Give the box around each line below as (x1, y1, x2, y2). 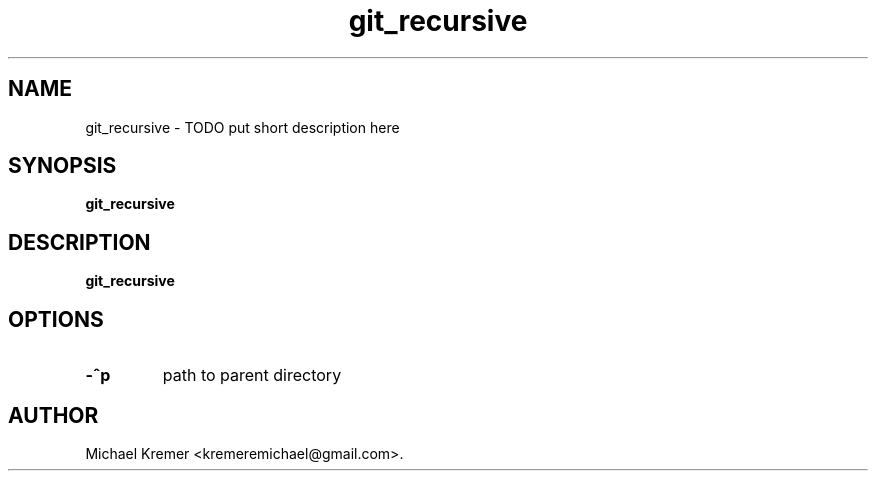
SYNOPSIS (8, 153, 117, 179)
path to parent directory (162, 365, 342, 386)
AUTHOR (8, 402, 99, 428)
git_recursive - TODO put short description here (85, 118, 400, 136)
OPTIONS (8, 306, 104, 332)
